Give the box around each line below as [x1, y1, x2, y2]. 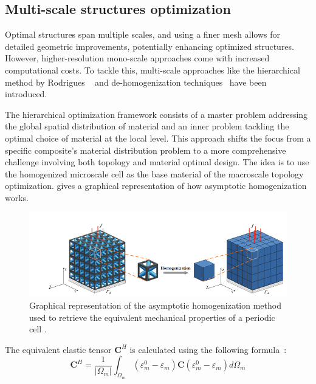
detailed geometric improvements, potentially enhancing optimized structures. [5, 39, 294, 52]
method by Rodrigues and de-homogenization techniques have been [5, 75, 267, 88]
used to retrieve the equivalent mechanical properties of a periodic [29, 310, 275, 323]
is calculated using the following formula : [129, 343, 287, 355]
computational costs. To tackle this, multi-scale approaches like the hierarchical [5, 63, 300, 76]
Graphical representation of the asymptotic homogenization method [29, 299, 281, 312]
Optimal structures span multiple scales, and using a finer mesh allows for [5, 28, 281, 41]
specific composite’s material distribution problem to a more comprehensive [5, 143, 286, 156]
